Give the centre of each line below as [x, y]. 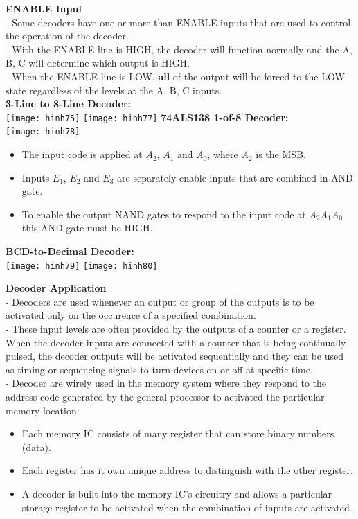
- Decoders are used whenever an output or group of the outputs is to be [160, 301]
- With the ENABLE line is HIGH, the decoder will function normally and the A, [179, 49]
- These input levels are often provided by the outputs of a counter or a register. [176, 329]
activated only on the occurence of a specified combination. [131, 315]
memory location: [43, 410]
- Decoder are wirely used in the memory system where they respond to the [166, 383]
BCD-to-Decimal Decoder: [70, 251]
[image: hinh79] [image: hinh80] [82, 266]
